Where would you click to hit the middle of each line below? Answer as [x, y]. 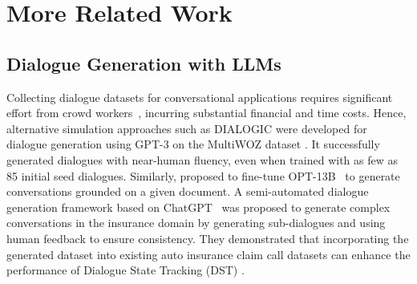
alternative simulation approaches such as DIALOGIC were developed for [187, 128]
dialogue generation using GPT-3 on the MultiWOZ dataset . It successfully [193, 144]
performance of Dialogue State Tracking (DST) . [126, 270]
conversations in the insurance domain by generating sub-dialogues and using [196, 223]
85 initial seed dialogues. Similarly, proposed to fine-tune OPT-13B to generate [203, 175]
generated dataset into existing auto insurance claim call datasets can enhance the [208, 254]
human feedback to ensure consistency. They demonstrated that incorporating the [208, 238]
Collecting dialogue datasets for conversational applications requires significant [200, 97]
